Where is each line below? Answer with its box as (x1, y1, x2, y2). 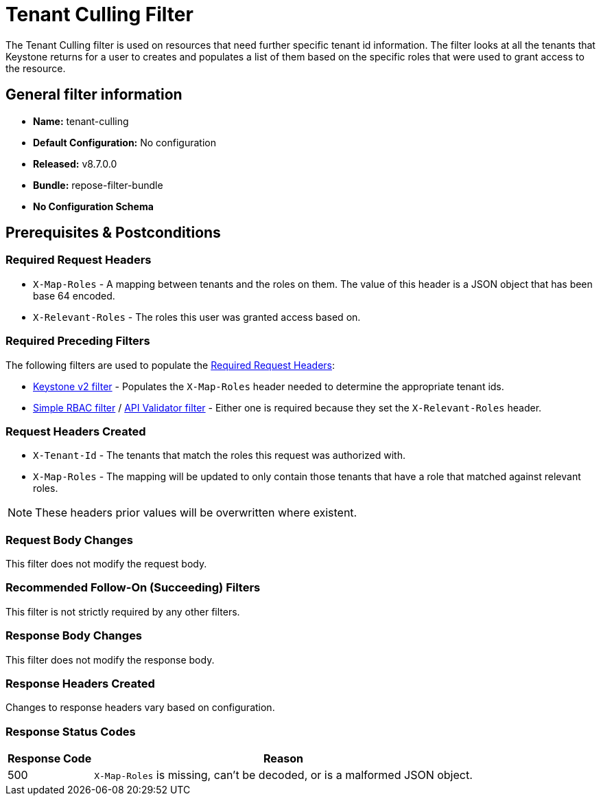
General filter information (5, 86, 182, 104)
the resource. (5, 62, 66, 74)
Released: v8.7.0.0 (33, 157, 117, 170)
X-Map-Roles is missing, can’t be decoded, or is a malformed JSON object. (94, 768, 473, 782)
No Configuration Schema (33, 200, 154, 212)
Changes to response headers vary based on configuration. (5, 701, 275, 714)
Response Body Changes (5, 629, 143, 643)
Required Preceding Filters (5, 334, 150, 348)
